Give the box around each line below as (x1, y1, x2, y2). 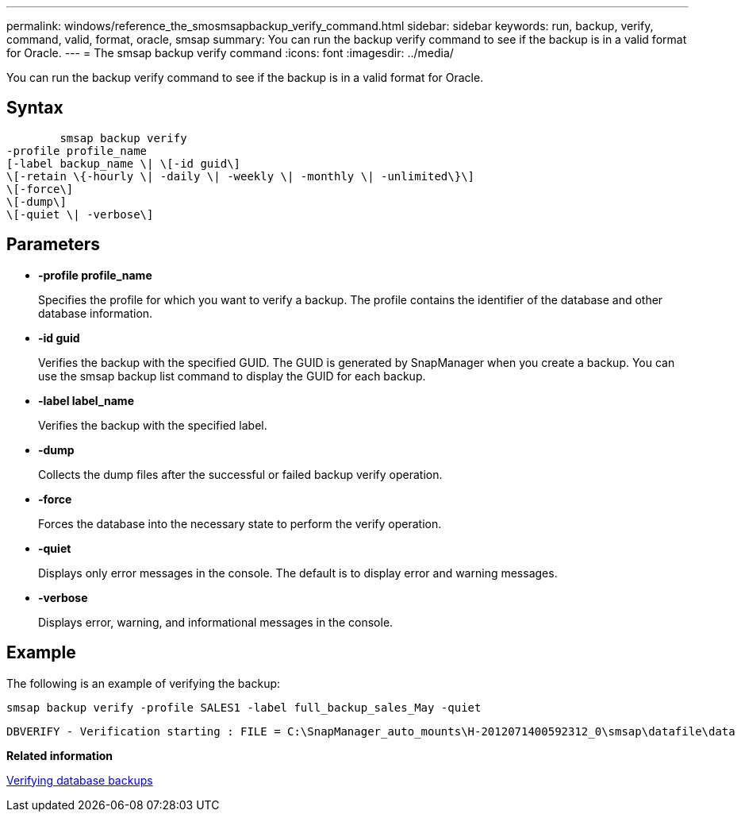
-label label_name (38, 393, 134, 407)
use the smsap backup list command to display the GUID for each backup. (38, 368, 426, 383)
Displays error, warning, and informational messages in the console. (38, 615, 394, 629)
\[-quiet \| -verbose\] (6, 207, 154, 221)
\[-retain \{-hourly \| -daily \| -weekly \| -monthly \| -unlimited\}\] (6, 169, 475, 183)
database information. (38, 306, 153, 320)
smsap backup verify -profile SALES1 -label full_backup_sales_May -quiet (6, 700, 482, 714)
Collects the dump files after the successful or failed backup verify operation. (38, 467, 443, 481)
